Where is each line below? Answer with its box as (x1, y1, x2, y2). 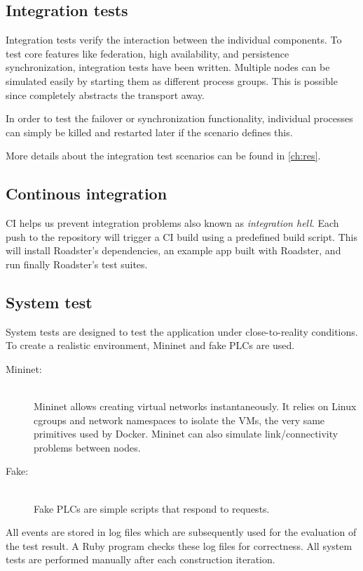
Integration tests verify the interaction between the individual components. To (6, 32, 342, 47)
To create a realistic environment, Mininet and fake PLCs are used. (6, 338, 295, 353)
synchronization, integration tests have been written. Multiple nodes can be (6, 60, 330, 74)
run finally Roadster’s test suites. (6, 256, 148, 271)
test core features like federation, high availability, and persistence (6, 46, 289, 60)
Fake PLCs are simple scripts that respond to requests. (34, 501, 270, 516)
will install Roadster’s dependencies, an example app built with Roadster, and (6, 243, 341, 258)
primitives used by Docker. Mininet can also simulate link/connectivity (34, 426, 338, 441)
